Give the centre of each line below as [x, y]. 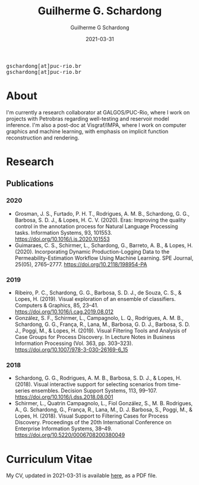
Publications [30, 184]
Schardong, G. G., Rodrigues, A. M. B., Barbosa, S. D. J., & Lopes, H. [98, 378]
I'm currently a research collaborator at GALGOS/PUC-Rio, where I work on [98, 112]
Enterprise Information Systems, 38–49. [64, 429]
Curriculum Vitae [49, 459]
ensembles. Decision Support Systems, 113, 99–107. [94, 391]
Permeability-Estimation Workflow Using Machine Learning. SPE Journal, [104, 258]
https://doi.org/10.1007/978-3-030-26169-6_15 [71, 350]
